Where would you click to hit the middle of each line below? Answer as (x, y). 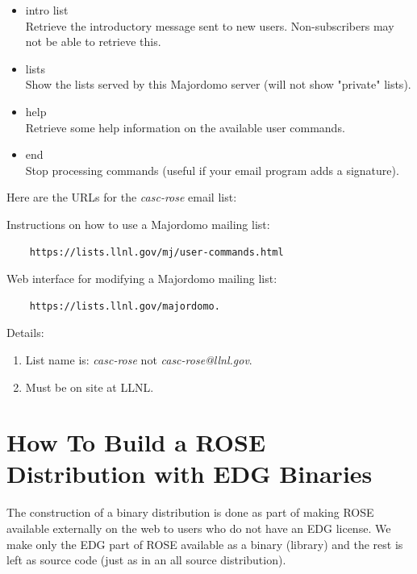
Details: (25, 333)
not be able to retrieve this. (93, 42)
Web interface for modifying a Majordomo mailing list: (142, 279)
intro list (47, 10)
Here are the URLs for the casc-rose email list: (122, 197)
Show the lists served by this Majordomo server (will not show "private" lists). (218, 84)
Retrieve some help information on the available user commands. (185, 127)
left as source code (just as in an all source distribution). (146, 560)
